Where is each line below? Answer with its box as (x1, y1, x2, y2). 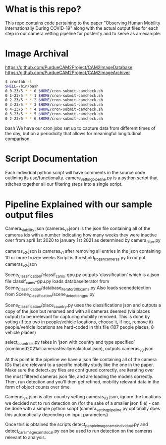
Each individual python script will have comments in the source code (5, 169, 145, 175)
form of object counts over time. (5, 384, 71, 390)
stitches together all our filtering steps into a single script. (5, 181, 123, 187)
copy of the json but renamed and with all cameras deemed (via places (5, 308, 150, 314)
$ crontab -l (5, 79, 32, 84)
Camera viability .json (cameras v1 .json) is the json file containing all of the (5, 225, 151, 233)
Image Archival (5, 48, 69, 59)
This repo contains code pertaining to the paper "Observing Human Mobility (5, 20, 161, 26)
